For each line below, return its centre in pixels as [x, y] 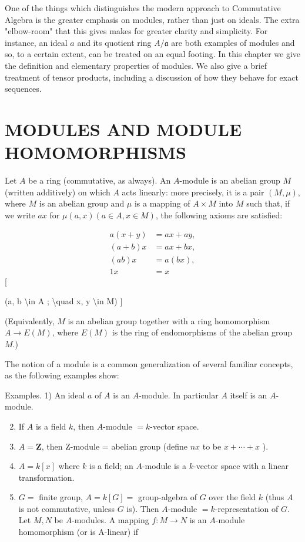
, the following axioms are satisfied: [219, 215]
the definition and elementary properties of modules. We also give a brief [136, 65]
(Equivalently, [30, 320]
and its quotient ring [114, 42]
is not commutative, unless [66, 508]
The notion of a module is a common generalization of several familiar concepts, [149, 363]
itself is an [249, 395]
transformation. [46, 477]
